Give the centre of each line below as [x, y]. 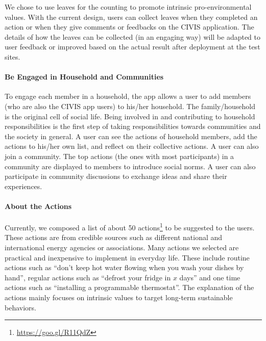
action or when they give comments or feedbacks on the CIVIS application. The [129, 27]
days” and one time [210, 277]
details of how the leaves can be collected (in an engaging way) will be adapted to [133, 36]
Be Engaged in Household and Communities [84, 77]
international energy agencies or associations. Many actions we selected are [122, 247]
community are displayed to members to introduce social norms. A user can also [130, 166]
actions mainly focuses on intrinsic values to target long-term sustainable [119, 297]
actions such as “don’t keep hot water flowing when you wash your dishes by [124, 267]
